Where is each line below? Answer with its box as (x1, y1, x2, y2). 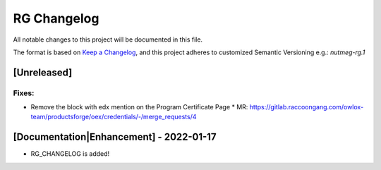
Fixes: (13, 88, 35, 98)
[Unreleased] (13, 66, 73, 78)
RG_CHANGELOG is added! (30, 150, 110, 158)
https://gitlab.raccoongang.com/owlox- (249, 103, 364, 111)
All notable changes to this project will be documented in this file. (13, 35, 203, 44)
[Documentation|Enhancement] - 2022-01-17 (13, 131, 217, 143)
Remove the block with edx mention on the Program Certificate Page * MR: (30, 103, 248, 111)
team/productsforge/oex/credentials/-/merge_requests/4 (30, 113, 197, 121)
